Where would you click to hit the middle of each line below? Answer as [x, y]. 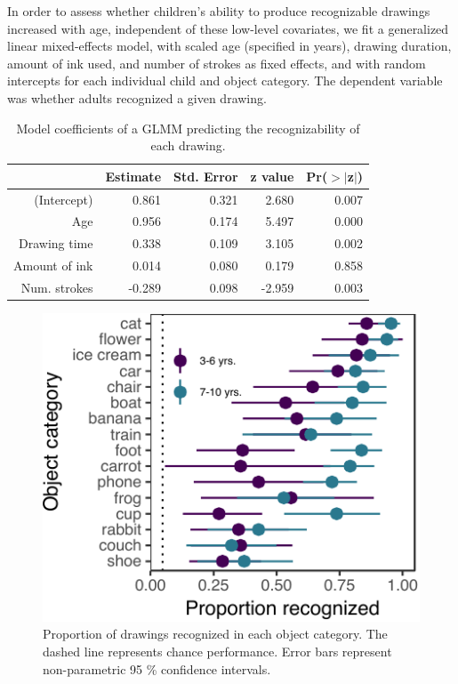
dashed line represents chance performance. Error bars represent [217, 652]
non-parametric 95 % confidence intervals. [157, 668]
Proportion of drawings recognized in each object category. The [215, 634]
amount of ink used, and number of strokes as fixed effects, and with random [217, 63]
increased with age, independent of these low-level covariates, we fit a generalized [228, 28]
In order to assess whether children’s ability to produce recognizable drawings [219, 11]
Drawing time [56, 243]
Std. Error [206, 176]
